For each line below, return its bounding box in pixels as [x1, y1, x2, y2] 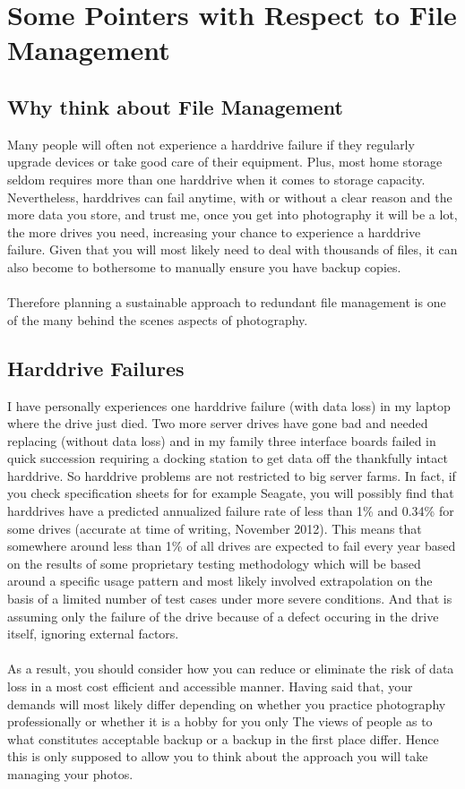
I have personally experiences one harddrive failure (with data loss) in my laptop [7, 396, 451, 415]
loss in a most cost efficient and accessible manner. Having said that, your [7, 677, 413, 695]
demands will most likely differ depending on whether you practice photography [7, 694, 446, 713]
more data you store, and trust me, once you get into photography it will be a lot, [7, 205, 458, 224]
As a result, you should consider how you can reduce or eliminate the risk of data [7, 659, 454, 678]
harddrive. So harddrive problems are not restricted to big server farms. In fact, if [7, 466, 456, 485]
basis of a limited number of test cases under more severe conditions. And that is [7, 589, 452, 608]
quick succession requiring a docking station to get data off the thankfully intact [7, 449, 448, 467]
